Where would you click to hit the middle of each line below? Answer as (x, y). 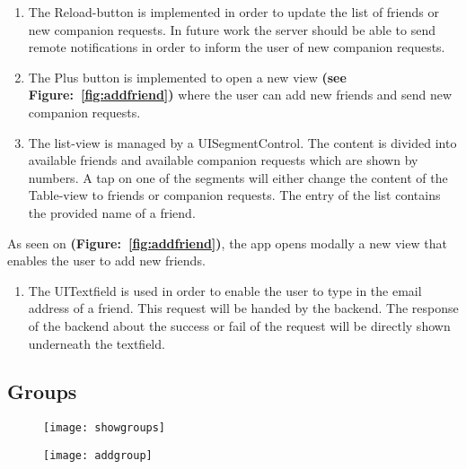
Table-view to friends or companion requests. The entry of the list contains (234, 195)
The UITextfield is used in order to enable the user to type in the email (225, 290)
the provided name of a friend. (112, 212)
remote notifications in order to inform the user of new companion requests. (237, 47)
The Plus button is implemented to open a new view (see (187, 77)
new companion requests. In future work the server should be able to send (232, 29)
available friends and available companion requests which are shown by (223, 160)
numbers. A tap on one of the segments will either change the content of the (238, 177)
